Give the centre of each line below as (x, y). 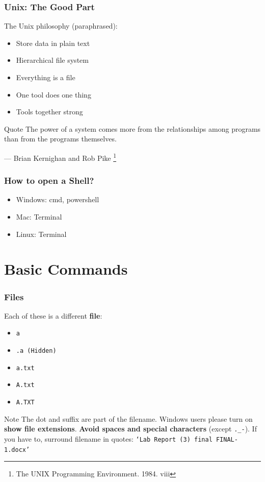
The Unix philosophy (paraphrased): (61, 26)
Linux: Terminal (41, 234)
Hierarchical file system (52, 60)
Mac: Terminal (39, 217)
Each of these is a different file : (53, 315)
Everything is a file (46, 77)
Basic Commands (66, 269)
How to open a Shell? (49, 180)
